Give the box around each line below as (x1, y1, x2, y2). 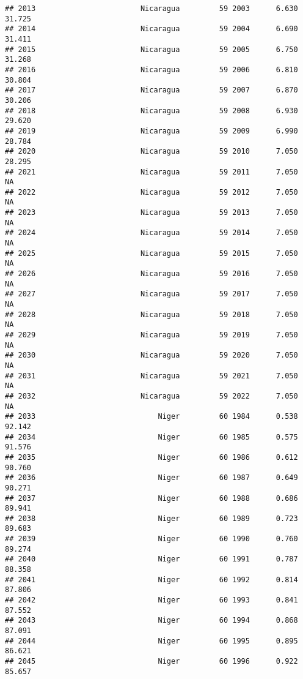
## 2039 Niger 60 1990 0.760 (5, 535, 298, 544)
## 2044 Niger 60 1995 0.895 (5, 636, 298, 645)
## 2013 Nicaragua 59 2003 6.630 (5, 4, 298, 13)
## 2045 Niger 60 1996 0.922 (5, 657, 298, 666)
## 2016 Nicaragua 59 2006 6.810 (5, 65, 298, 74)
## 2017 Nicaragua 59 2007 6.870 (5, 86, 298, 95)
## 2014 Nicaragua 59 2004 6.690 (5, 24, 298, 34)
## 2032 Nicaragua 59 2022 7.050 (5, 391, 298, 400)
